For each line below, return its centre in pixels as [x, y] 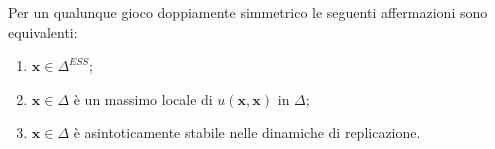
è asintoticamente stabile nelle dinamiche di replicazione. [247, 132]
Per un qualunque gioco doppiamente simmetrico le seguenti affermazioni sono [248, 12]
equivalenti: [43, 31]
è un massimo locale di [143, 98]
